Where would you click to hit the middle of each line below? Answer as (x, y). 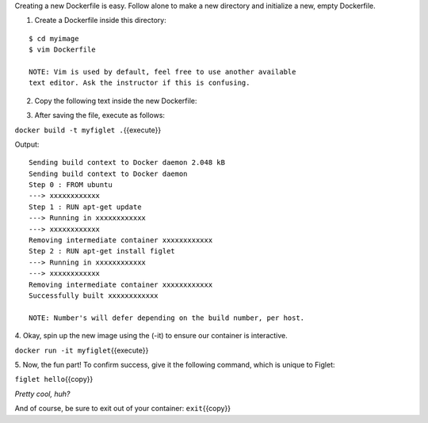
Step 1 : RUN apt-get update (85, 207)
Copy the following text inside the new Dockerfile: (116, 101)
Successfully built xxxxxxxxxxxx (94, 295)
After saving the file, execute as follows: (100, 116)
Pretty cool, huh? (42, 394)
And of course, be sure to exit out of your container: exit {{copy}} (123, 409)
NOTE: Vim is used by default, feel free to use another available (162, 72)
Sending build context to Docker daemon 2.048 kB (127, 163)
